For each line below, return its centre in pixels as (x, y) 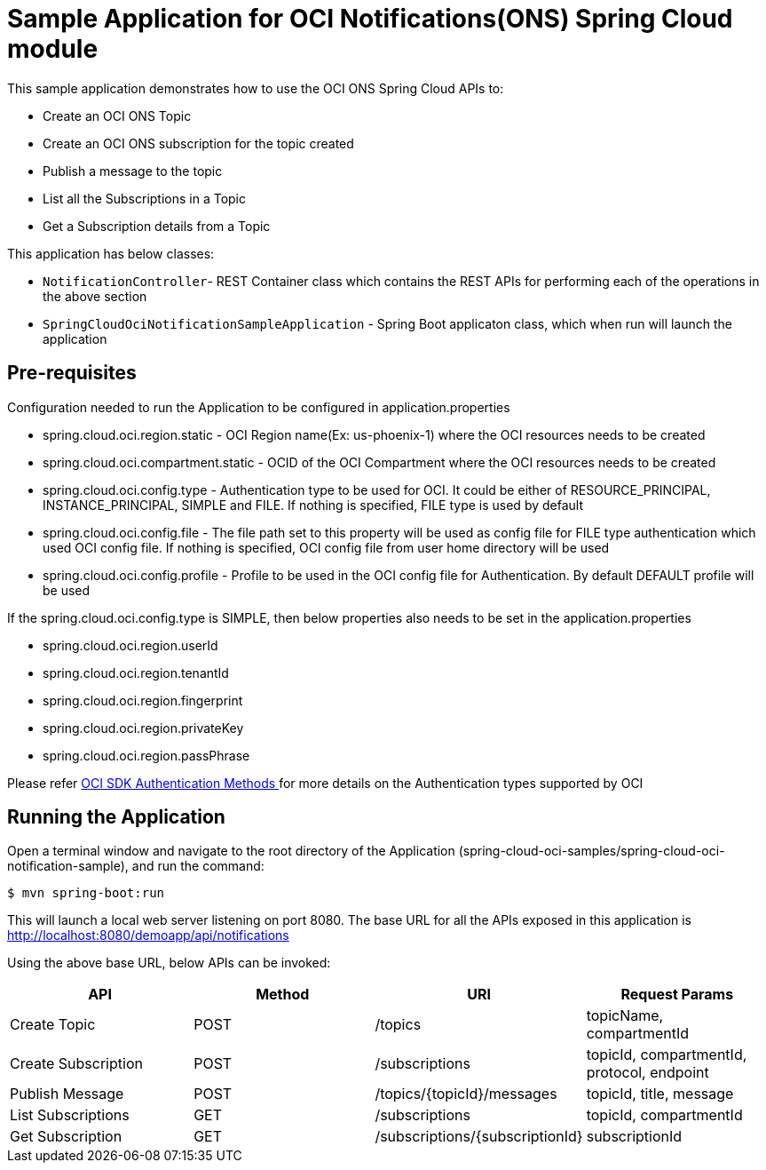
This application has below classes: (111, 253)
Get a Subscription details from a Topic (157, 226)
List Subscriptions (70, 1115)
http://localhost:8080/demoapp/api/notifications (148, 935)
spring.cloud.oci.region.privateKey (143, 728)
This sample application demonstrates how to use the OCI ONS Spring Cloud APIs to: (256, 88)
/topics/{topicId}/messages (466, 1094)
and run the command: (198, 866)
